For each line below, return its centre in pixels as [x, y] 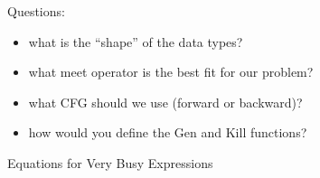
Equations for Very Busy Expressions [110, 162]
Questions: [36, 11]
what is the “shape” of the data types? [136, 41]
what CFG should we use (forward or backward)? [165, 102]
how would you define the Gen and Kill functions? [168, 132]
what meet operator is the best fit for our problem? [171, 72]
